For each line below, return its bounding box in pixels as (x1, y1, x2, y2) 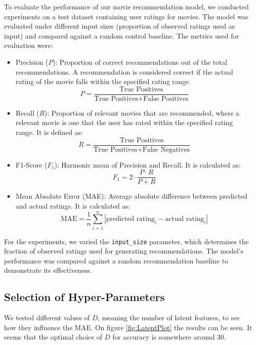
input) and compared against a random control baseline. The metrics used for (4, 30, 239, 41)
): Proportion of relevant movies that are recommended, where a (44, 107, 240, 118)
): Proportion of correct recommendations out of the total (52, 56, 227, 67)
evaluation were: (4, 40, 53, 50)
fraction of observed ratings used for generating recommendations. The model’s (4, 246, 244, 256)
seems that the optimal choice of (4, 332, 102, 342)
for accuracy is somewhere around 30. (112, 332, 226, 342)
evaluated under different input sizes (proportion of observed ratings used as (4, 21, 235, 31)
